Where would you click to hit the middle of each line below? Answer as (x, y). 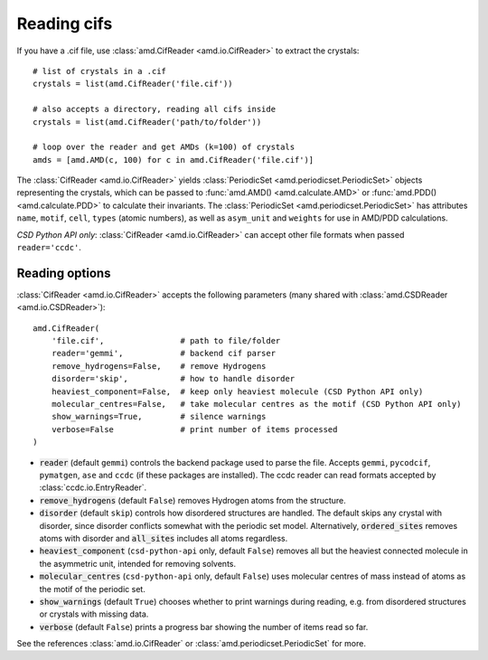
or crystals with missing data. (94, 614)
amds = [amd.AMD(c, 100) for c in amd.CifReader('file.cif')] (174, 160)
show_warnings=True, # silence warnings (159, 417)
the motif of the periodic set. (93, 589)
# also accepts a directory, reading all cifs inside (154, 109)
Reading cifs (65, 24)
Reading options (64, 273)
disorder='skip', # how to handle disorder (173, 379)
